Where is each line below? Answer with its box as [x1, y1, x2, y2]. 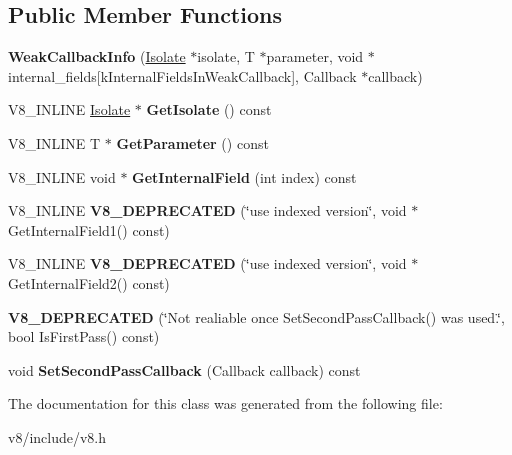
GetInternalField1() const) [8, 219, 170, 240]
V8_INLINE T [8, 132, 101, 153]
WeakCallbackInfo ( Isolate [8, 46, 186, 67]
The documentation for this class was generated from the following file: [8, 393, 443, 414]
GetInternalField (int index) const [132, 166, 357, 187]
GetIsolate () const [146, 99, 272, 120]
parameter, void [266, 46, 364, 67]
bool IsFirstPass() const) [8, 326, 160, 347]
